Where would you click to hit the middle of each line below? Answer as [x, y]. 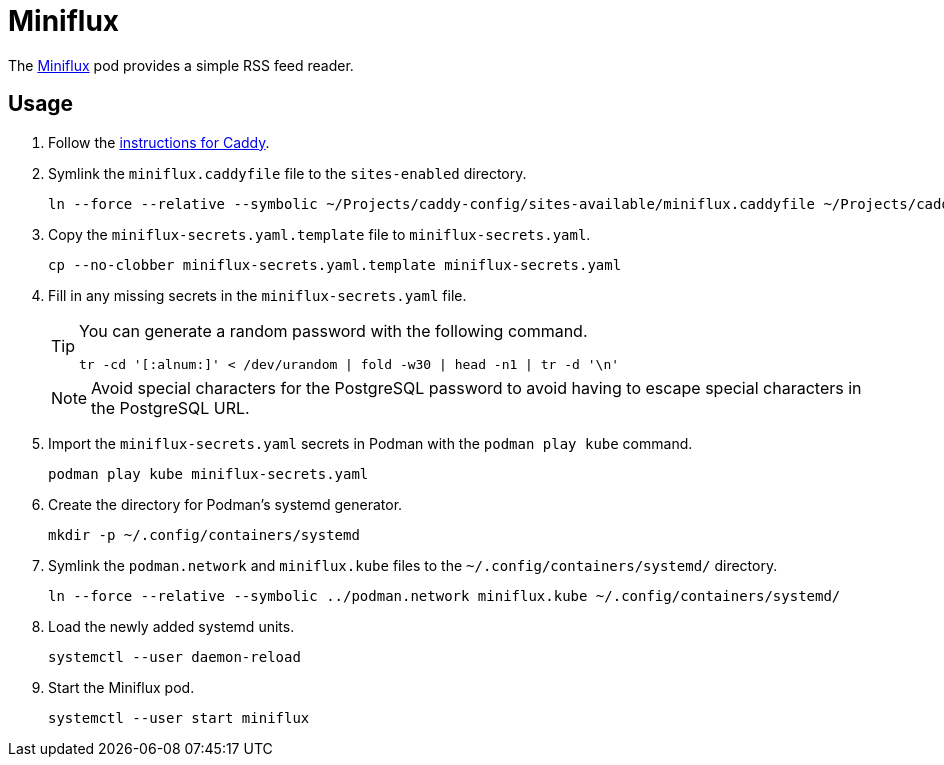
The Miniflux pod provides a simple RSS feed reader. [181, 65]
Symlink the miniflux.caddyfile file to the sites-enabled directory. [287, 173]
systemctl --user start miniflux [179, 717]
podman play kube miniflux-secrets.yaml [208, 473]
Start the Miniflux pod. [121, 687]
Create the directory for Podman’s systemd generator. [225, 504]
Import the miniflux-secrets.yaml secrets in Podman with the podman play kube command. [370, 443]
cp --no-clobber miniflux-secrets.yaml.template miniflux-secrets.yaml [335, 264]
